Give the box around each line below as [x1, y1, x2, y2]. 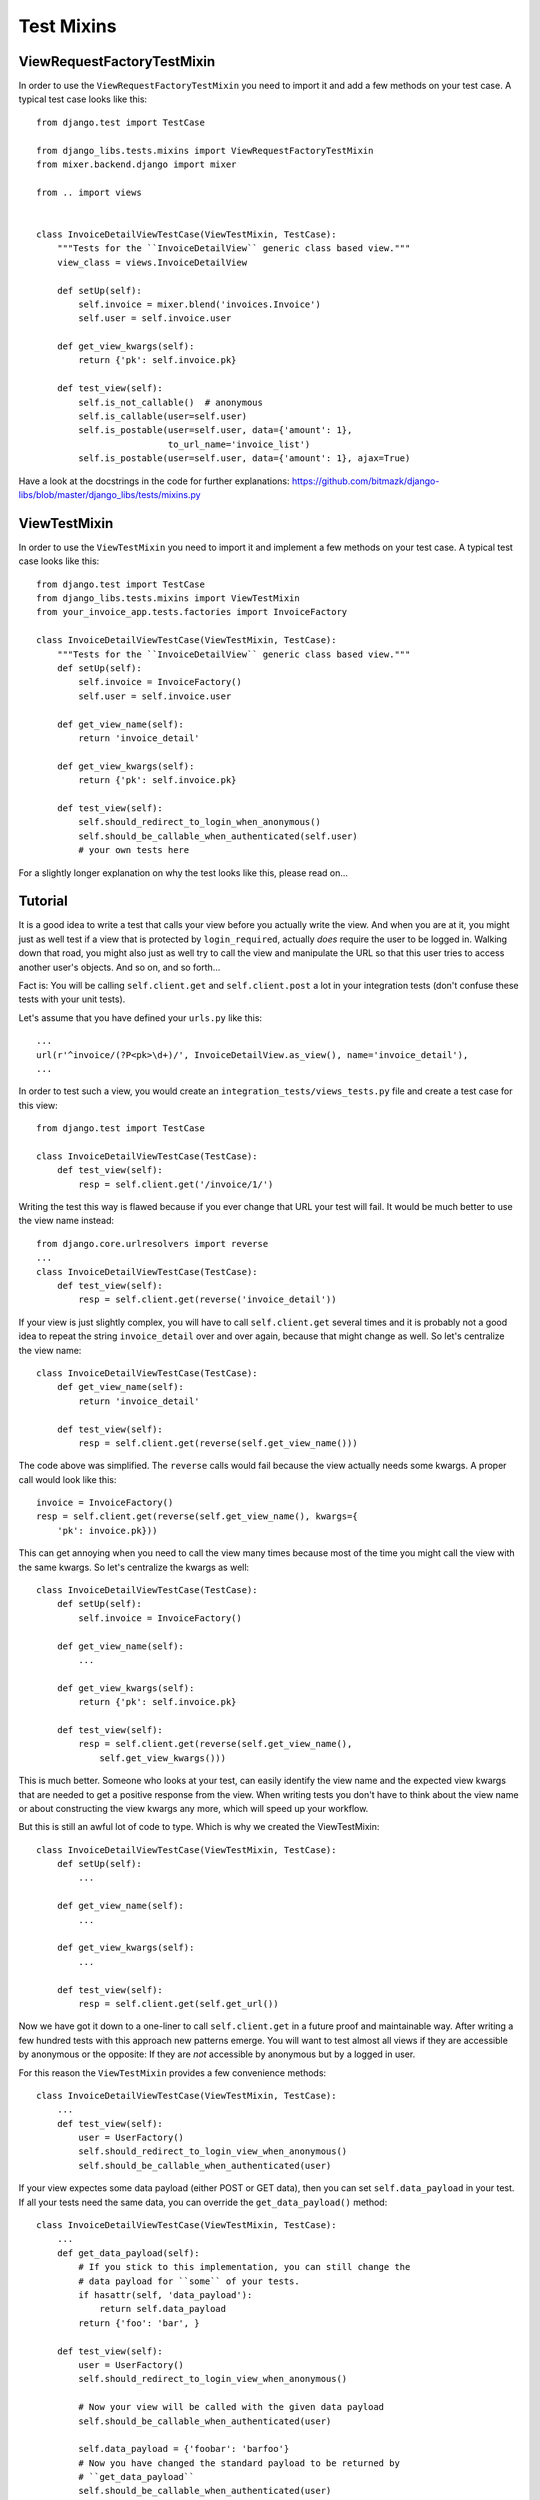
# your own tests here [78, 845, 190, 856]
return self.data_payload [99, 2303, 227, 2315]
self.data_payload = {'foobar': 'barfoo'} [78, 2443, 290, 2455]
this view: [18, 1099, 59, 1111]
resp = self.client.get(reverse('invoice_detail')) [78, 1294, 337, 1305]
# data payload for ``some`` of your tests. [78, 2275, 300, 2287]
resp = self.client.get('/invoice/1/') [78, 1178, 274, 1190]
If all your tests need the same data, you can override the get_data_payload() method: [18, 2196, 388, 2208]
